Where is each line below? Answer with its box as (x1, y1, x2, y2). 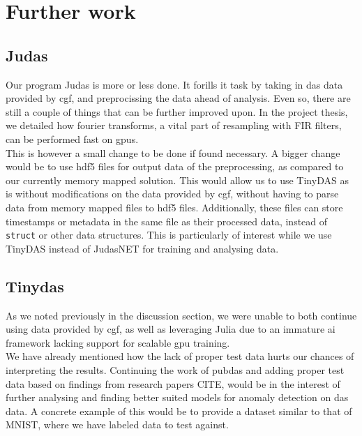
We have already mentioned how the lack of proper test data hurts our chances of (6, 349, 354, 363)
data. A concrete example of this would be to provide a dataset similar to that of (6, 403, 352, 418)
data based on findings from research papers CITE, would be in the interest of (6, 376, 340, 391)
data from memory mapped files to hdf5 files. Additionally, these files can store (6, 200, 343, 214)
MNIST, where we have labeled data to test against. (6, 417, 229, 432)
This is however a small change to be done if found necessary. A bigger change (6, 145, 340, 160)
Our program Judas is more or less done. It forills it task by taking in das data (6, 77, 343, 91)
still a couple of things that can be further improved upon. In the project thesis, (6, 104, 348, 119)
